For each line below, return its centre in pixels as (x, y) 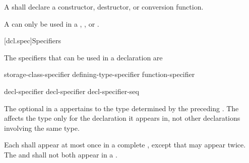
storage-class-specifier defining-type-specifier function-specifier (100, 74)
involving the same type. (42, 128)
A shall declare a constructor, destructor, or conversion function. (104, 7)
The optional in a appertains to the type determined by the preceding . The (121, 108)
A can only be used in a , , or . (52, 23)
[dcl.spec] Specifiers (33, 40)
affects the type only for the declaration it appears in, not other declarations (122, 118)
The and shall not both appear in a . (61, 154)
